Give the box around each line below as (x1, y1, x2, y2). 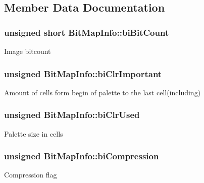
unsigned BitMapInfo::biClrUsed (4, 108, 140, 121)
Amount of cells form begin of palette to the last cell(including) (4, 87, 201, 97)
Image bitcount (4, 46, 51, 56)
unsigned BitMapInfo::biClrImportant (4, 67, 162, 80)
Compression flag (4, 169, 57, 180)
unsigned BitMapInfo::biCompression (4, 150, 159, 162)
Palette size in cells (4, 128, 63, 139)
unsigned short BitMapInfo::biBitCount (4, 26, 169, 38)
